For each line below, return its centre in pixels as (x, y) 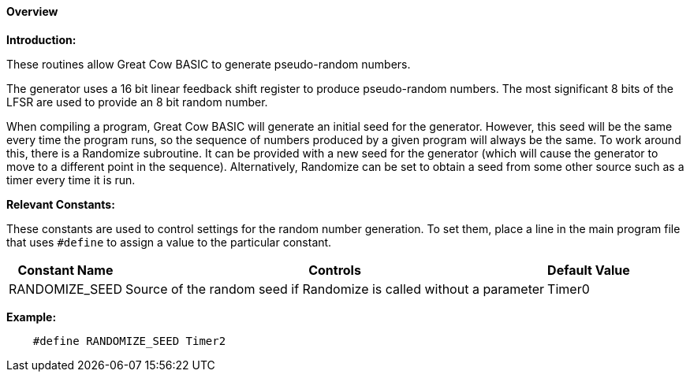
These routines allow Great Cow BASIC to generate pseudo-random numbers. (209, 64)
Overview (32, 11)
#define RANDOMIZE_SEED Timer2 (129, 341)
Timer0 (569, 289)
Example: (32, 317)
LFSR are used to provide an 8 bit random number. (137, 102)
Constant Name (65, 270)
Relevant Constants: (61, 204)
